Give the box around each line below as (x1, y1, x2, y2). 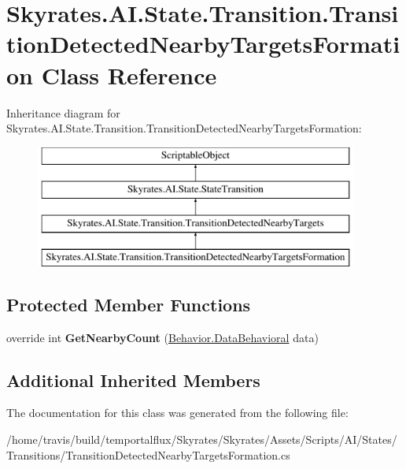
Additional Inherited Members (6, 367, 260, 392)
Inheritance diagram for (6, 104, 120, 121)
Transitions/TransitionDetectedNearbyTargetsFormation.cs (6, 446, 290, 463)
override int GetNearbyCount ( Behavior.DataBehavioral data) (6, 329, 319, 345)
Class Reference (41, 58, 217, 91)
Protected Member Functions (6, 292, 251, 316)
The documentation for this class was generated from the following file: (6, 404, 349, 421)
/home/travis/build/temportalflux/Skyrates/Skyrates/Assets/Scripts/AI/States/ (6, 431, 397, 448)
